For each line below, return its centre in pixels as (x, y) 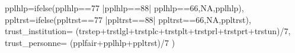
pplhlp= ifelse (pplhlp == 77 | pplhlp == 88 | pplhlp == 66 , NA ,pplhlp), (124, 8)
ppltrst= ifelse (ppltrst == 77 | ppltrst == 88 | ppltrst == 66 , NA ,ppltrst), (128, 19)
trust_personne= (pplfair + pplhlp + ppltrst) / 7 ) (90, 42)
